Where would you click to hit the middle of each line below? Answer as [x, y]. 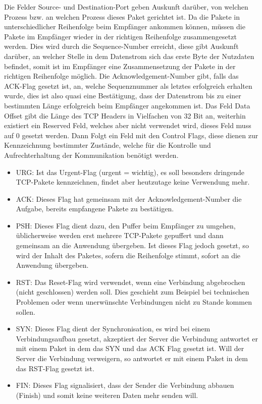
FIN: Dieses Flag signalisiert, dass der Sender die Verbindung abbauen [125, 385]
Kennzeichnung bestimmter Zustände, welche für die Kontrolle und [108, 145]
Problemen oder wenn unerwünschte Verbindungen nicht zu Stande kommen [134, 302]
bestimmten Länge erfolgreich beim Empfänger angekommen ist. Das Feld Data [127, 105]
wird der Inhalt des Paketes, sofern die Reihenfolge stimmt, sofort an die [128, 255]
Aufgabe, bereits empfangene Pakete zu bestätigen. [95, 209]
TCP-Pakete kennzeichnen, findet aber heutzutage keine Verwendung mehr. [133, 182]
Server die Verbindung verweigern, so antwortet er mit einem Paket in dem [132, 358]
